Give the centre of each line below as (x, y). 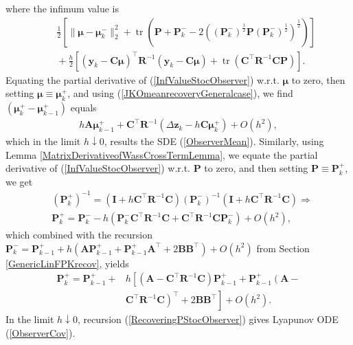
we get (19, 181)
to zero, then (318, 79)
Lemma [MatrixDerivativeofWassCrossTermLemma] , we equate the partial (162, 154)
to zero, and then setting (256, 168)
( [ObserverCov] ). (41, 332)
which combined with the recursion (79, 235)
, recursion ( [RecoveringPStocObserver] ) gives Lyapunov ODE (208, 319)
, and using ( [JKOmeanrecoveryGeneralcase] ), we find (180, 93)
